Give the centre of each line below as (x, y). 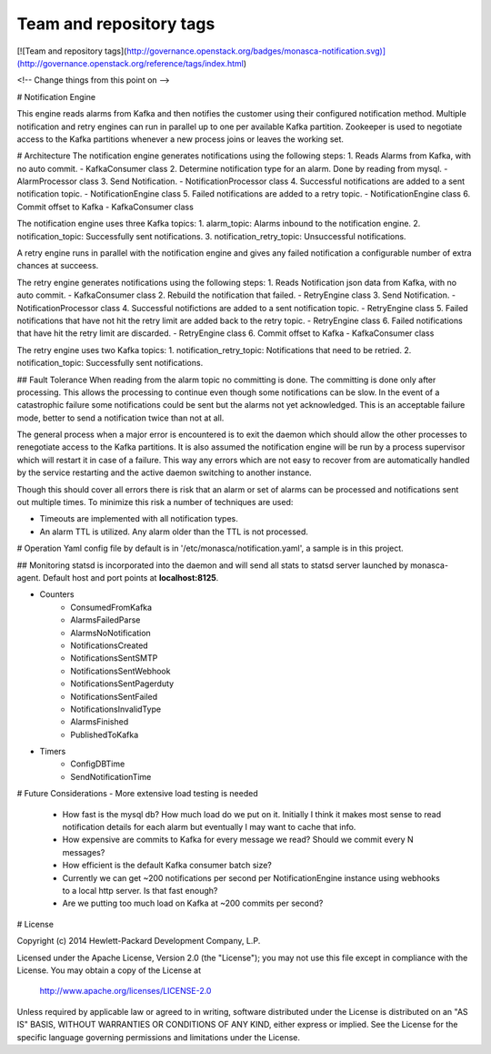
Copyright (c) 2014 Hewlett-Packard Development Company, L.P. (139, 941)
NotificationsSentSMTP (114, 658)
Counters (57, 594)
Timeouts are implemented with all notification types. (139, 519)
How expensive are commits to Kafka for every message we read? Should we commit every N (238, 840)
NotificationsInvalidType (116, 709)
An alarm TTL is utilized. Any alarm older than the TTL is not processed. (174, 532)
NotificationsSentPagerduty (122, 684)
